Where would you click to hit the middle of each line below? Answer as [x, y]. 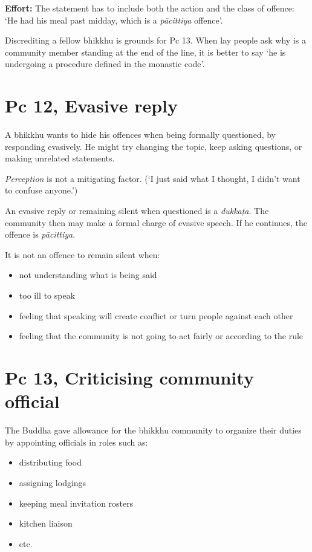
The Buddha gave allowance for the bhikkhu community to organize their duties [153, 430]
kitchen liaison [46, 523]
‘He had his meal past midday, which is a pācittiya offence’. [114, 20]
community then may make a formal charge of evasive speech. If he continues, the [156, 222]
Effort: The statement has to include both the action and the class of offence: [150, 8]
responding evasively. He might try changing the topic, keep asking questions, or [154, 146]
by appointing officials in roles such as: [76, 442]
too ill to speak [47, 295]
